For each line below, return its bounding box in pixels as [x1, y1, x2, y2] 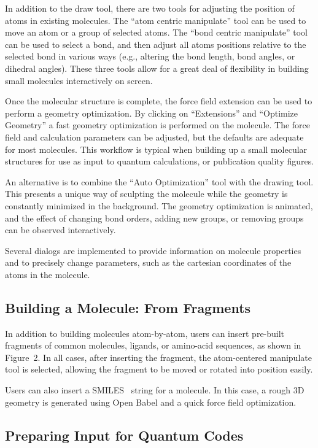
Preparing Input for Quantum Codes [5, 425, 244, 444]
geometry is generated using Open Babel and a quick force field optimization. [5, 395, 297, 408]
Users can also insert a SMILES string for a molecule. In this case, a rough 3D [5, 384, 304, 396]
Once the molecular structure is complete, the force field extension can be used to [5, 95, 312, 107]
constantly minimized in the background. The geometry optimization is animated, [5, 199, 313, 212]
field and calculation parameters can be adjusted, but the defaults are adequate [5, 130, 304, 143]
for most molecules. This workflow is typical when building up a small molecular [5, 142, 308, 155]
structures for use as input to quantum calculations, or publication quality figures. [5, 155, 314, 168]
